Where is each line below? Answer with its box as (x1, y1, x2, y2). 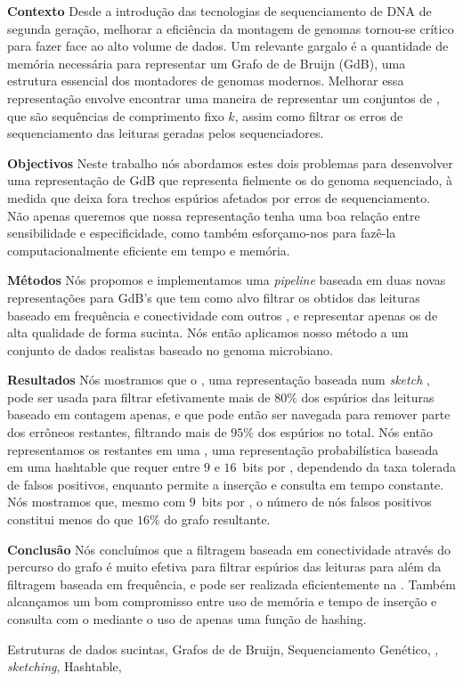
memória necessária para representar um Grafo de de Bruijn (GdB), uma (7, 53, 406, 72)
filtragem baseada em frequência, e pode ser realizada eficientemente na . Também (7, 574, 456, 593)
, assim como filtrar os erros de (234, 106, 403, 125)
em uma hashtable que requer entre (7, 458, 200, 476)
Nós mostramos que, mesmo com (7, 492, 186, 511)
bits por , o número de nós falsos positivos (201, 492, 432, 511)
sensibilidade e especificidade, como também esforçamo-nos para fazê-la (7, 223, 396, 242)
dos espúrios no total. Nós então (257, 423, 434, 442)
